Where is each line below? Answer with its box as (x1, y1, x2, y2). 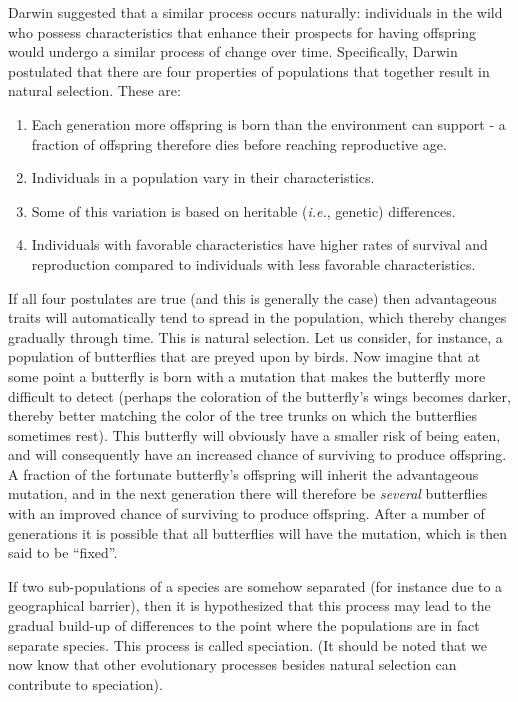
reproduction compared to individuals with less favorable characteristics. (31, 253, 476, 274)
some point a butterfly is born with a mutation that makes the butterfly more (8, 365, 486, 386)
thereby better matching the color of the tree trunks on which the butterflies (8, 405, 477, 426)
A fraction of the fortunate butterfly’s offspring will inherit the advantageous (8, 463, 479, 484)
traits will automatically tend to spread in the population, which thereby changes (8, 307, 507, 328)
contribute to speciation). (8, 673, 163, 694)
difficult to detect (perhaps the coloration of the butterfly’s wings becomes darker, (8, 385, 511, 406)
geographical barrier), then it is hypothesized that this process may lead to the (8, 595, 491, 616)
